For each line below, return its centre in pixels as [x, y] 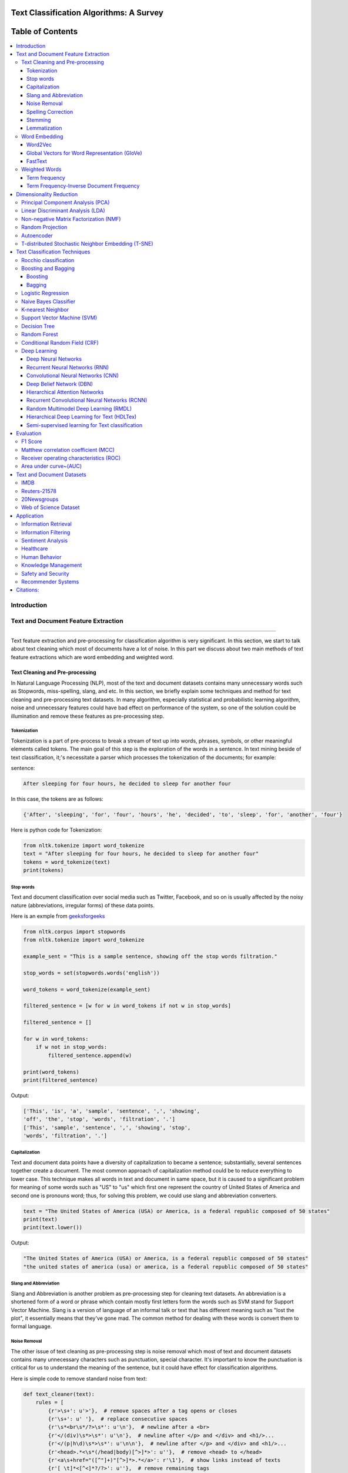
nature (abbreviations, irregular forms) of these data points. [83, 905]
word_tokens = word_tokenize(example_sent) [87, 989]
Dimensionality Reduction [47, 194]
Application [30, 516]
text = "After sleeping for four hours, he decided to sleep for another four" [141, 854]
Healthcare [35, 549]
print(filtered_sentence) [61, 1080]
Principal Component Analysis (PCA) [66, 202]
